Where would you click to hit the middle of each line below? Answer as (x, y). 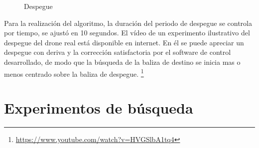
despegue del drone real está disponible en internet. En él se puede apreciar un (124, 42)
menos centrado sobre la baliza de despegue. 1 (74, 73)
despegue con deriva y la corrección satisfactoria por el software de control (118, 52)
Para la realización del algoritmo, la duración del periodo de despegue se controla (128, 23)
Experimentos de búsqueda (99, 108)
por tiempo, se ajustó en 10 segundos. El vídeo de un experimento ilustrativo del (127, 33)
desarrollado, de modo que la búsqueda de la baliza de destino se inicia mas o (122, 62)
